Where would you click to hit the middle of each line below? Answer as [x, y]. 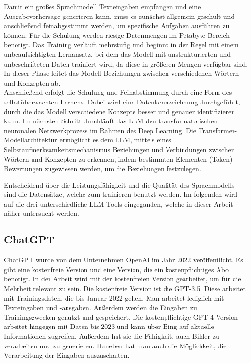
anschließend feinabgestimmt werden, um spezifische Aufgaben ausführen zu [117, 26]
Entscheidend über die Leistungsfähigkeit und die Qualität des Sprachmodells [119, 184]
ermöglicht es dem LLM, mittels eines [115, 140]
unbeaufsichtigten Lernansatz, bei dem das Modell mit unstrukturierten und [117, 54]
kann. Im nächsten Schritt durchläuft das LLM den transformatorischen [111, 121]
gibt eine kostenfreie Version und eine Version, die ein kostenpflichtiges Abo [116, 269]
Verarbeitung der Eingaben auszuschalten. [67, 355]
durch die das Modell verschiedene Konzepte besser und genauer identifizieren [120, 111]
